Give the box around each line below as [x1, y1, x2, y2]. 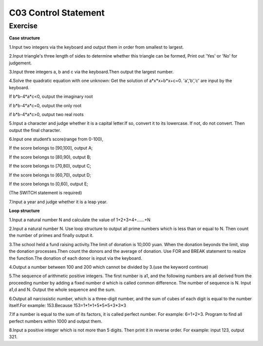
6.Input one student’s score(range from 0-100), [9, 136, 103, 142]
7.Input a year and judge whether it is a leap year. [9, 199, 108, 205]
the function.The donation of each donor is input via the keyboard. [9, 255, 142, 261]
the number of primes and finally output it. [9, 232, 94, 238]
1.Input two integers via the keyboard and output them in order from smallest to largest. [9, 44, 184, 50]
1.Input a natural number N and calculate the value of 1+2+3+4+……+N [9, 217, 150, 223]
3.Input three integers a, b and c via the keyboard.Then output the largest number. [9, 69, 174, 75]
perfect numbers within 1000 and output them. [9, 318, 102, 324]
